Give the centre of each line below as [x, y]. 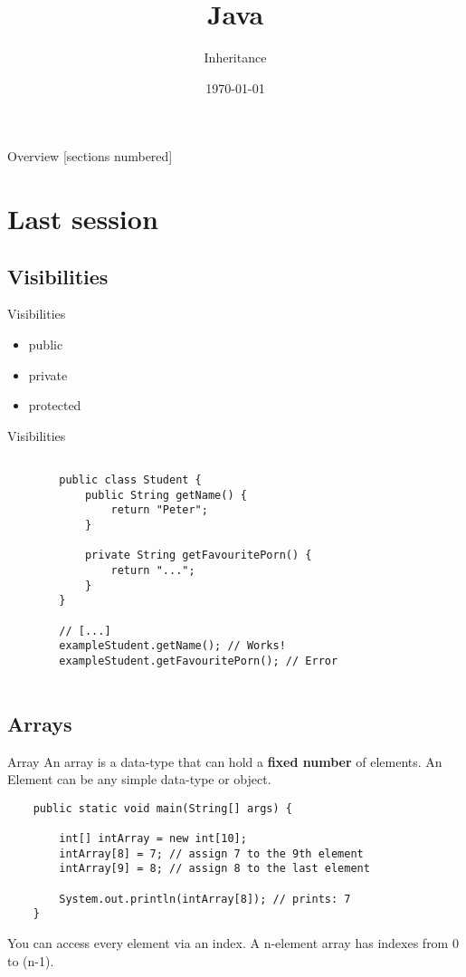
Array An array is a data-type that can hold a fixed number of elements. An [225, 761]
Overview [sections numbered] [90, 156]
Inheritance [235, 57]
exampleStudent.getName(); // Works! [172, 646]
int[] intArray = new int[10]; [153, 838]
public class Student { [130, 480]
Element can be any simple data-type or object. [139, 779]
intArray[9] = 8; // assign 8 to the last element [214, 869]
